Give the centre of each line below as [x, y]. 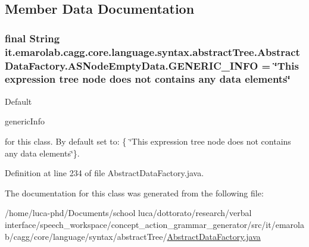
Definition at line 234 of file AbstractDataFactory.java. [104, 173]
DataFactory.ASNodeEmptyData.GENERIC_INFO [132, 65]
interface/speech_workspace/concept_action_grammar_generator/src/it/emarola [154, 224]
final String [32, 38]
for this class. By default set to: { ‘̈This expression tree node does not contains [148, 141]
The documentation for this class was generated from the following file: [134, 193]
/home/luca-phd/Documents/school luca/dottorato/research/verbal [128, 213]
